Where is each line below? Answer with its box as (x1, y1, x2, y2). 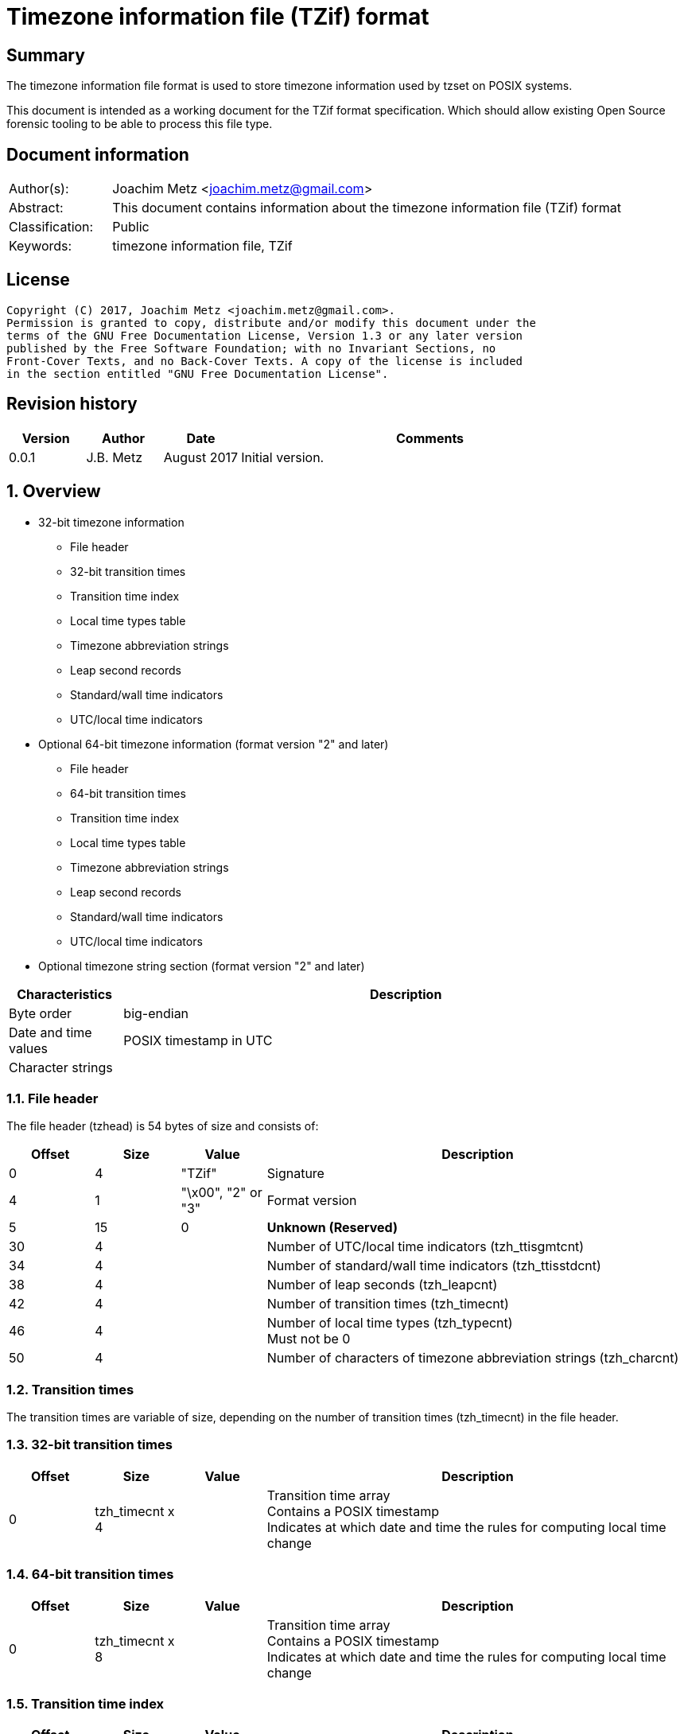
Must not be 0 (266, 1331, 351, 1347)
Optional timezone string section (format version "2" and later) (38, 958, 365, 973)
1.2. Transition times (6, 1381, 134, 1398)
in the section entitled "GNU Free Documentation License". (6, 367, 389, 380)
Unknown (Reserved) (266, 1219, 398, 1236)
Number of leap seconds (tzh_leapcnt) (266, 1277, 498, 1293)
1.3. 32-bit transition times (6, 1437, 173, 1453)
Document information (6, 144, 189, 165)
